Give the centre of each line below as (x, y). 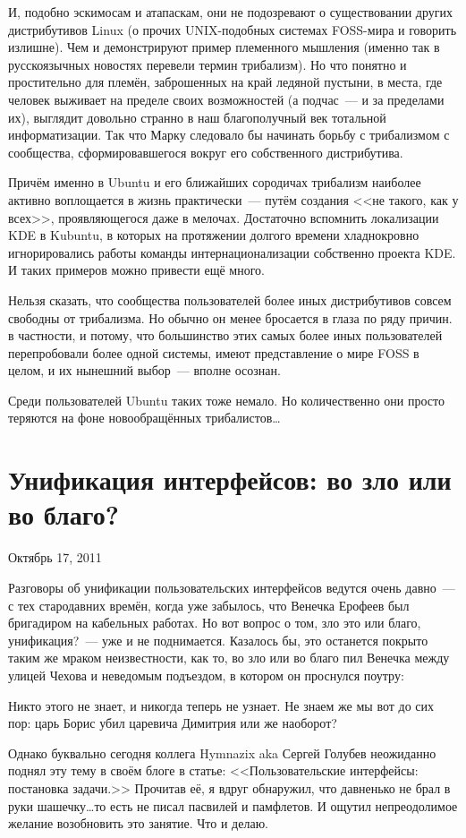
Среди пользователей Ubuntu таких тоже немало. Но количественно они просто (226, 400)
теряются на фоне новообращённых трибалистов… (144, 418)
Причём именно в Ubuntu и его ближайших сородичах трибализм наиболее (215, 182)
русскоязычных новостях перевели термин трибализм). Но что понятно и (208, 64)
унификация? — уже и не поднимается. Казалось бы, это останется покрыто (218, 640)
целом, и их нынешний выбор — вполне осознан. (144, 370)
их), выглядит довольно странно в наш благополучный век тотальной (197, 117)
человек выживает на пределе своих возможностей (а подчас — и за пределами (226, 99)
